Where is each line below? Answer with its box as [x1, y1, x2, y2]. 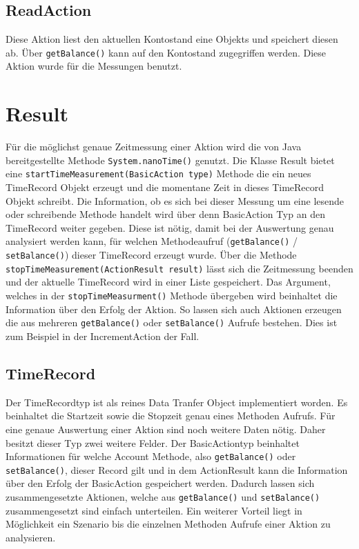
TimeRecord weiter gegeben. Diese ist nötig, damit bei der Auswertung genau [6, 220, 334, 234]
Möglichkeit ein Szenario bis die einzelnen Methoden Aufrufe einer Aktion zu [6, 517, 331, 531]
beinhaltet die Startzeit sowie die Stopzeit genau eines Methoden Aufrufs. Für [6, 408, 336, 423]
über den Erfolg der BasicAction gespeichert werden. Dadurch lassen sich [6, 476, 315, 490]
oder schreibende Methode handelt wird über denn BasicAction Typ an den [6, 207, 325, 221]
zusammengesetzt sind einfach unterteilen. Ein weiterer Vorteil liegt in [6, 503, 302, 517]
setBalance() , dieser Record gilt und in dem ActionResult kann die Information [6, 462, 348, 477]
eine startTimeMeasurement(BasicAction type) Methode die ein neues [6, 166, 311, 181]
